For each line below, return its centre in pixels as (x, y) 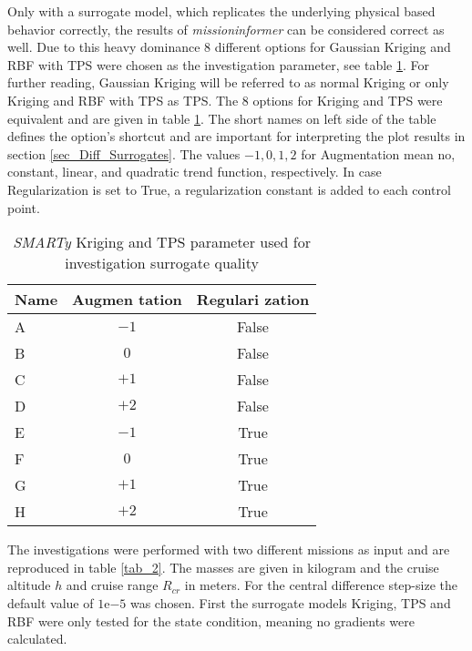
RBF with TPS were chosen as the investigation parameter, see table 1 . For (219, 64)
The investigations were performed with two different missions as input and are (229, 549)
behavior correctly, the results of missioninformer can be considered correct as (226, 29)
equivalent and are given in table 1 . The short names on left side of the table (222, 118)
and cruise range (112, 585)
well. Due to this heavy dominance (104, 47)
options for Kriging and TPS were (348, 100)
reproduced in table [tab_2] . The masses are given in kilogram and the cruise (223, 567)
